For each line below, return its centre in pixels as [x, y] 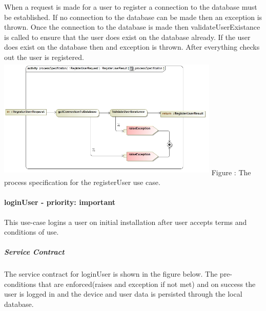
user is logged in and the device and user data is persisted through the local [123, 294]
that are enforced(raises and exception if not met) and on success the [147, 284]
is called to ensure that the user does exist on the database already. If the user [127, 37]
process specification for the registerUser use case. [82, 182]
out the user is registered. [44, 57]
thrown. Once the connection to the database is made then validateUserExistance [132, 27]
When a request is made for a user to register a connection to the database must [131, 7]
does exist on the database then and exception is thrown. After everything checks [132, 47]
